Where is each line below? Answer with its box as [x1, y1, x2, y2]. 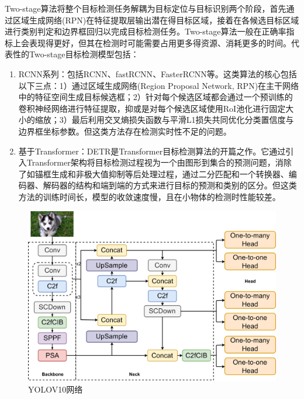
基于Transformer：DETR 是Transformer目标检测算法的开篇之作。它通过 [18, 145, 286, 157]
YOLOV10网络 [28, 383, 83, 395]
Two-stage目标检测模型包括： [29, 48, 139, 60]
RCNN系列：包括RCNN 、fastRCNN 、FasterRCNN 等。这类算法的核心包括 [18, 67, 297, 80]
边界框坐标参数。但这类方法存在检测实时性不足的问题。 [18, 125, 232, 137]
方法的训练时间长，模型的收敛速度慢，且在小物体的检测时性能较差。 [18, 190, 281, 202]
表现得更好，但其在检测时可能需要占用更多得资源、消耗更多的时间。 [29, 36, 291, 49]
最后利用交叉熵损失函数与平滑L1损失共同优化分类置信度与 [71, 113, 294, 126]
